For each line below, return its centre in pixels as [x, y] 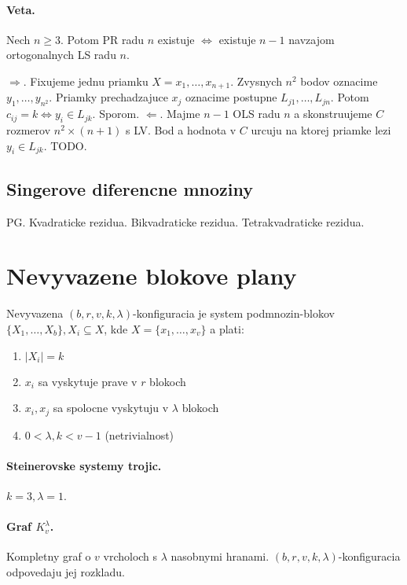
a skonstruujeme [333, 114]
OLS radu [257, 114]
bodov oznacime [339, 81]
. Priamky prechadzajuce [108, 97]
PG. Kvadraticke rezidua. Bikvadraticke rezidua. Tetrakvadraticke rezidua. [185, 221]
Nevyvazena [35, 313]
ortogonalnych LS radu [61, 55]
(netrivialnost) [139, 434]
